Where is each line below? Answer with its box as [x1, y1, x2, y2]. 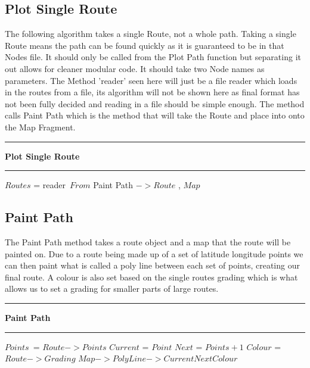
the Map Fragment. [5, 120, 76, 133]
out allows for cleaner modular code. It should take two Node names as [5, 62, 265, 74]
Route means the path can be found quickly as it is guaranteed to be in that [5, 39, 284, 51]
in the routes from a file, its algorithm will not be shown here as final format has [5, 86, 300, 98]
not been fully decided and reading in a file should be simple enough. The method [5, 97, 305, 110]
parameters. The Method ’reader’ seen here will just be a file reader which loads [5, 74, 297, 86]
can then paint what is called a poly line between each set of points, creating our [5, 259, 300, 272]
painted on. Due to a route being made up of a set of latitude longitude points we [5, 247, 303, 260]
